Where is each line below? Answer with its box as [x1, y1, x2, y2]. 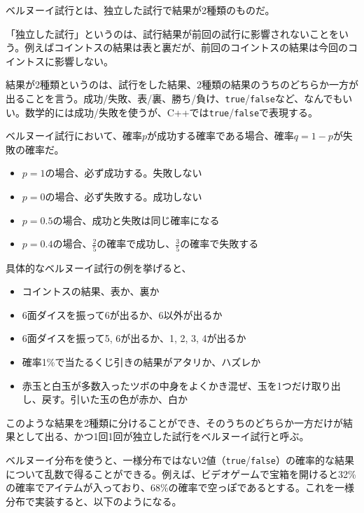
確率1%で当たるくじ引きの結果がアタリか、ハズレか [22, 354, 261, 369]
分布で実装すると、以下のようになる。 [6, 493, 182, 508]
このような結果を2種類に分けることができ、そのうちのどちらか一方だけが [6, 415, 344, 430]
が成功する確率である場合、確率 [146, 128, 294, 143]
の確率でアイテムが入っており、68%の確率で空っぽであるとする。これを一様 [6, 480, 355, 495]
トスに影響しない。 [24, 53, 113, 68]
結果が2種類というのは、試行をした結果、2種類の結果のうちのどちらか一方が [6, 77, 358, 92]
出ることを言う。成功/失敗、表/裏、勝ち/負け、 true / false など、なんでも [6, 90, 343, 105]
